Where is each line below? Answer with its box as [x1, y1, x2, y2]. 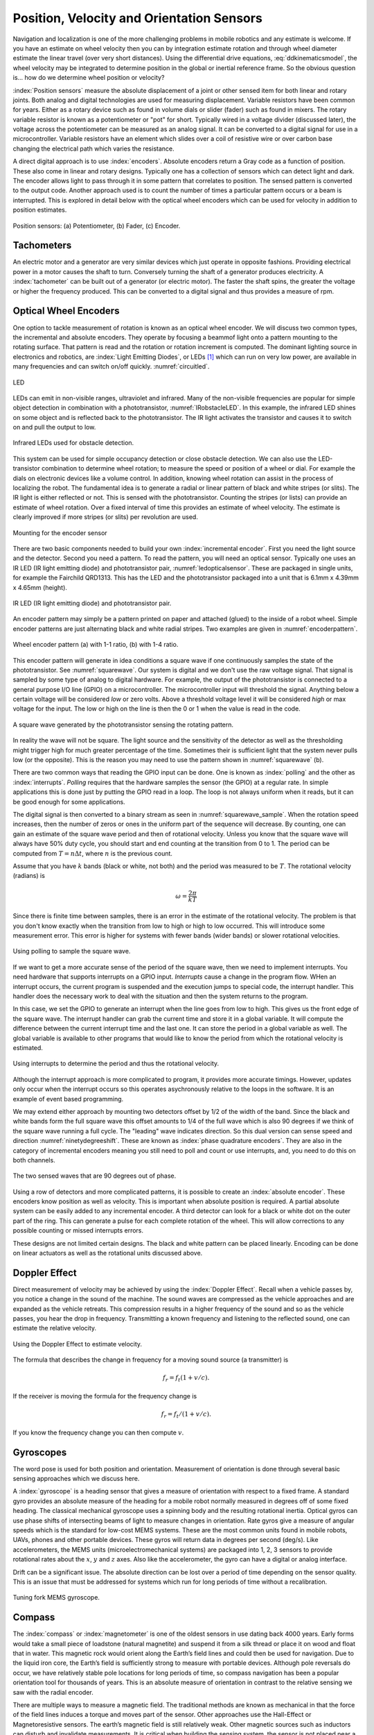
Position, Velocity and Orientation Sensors [12, 10, 262, 26]
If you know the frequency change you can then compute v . [12, 1428, 184, 1437]
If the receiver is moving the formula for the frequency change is [12, 1392, 197, 1400]
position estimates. [12, 205, 67, 214]
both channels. [12, 1156, 55, 1164]
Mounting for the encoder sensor [12, 528, 107, 537]
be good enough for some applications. [12, 797, 125, 806]
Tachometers [12, 239, 72, 251]
